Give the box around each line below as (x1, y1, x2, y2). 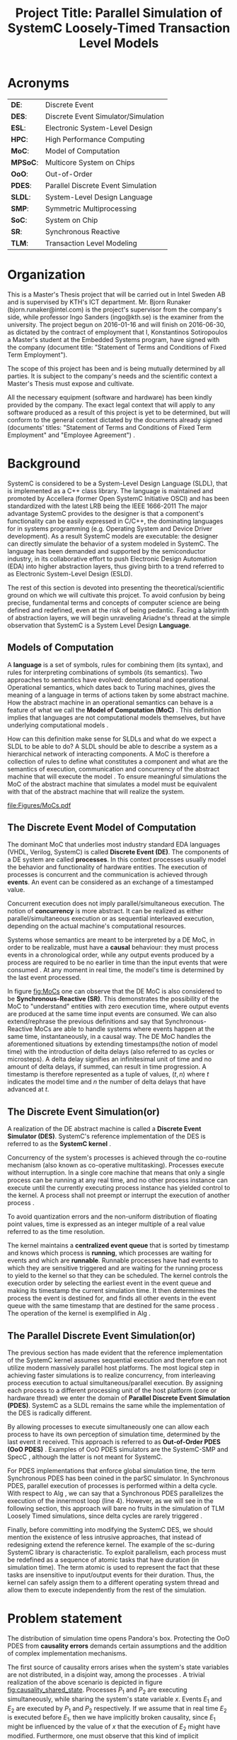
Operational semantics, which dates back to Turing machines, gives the (7, 683, 216, 691)
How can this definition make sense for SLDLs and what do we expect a (7, 734, 217, 743)
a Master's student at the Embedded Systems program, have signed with (7, 335, 220, 343)
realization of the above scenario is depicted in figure (7, 1678, 163, 1686)
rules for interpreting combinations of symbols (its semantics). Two (7, 668, 203, 676)
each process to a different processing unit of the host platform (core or (7, 1386, 217, 1395)
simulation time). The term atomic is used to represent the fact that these (7, 1563, 220, 1572)
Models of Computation (7, 642, 115, 654)
